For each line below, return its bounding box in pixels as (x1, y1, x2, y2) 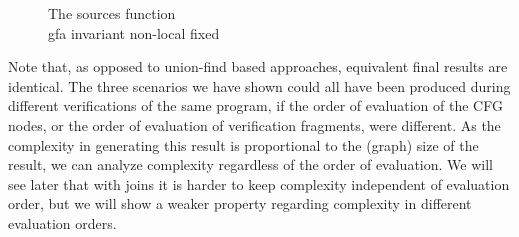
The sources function (48, 3, 176, 23)
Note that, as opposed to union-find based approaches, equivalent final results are (8, 56, 508, 77)
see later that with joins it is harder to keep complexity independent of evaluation (8, 173, 510, 194)
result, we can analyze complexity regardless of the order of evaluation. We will (8, 154, 493, 175)
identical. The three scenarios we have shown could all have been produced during (8, 75, 511, 96)
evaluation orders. (8, 212, 117, 233)
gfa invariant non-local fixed (48, 22, 220, 43)
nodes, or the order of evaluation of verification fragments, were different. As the (8, 114, 501, 135)
